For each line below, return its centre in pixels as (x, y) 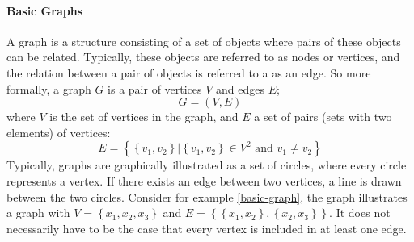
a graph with (38, 213)
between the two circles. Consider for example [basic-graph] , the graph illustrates (207, 196)
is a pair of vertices (155, 88)
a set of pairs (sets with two (323, 117)
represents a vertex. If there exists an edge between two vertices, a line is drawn (204, 180)
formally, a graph (49, 88)
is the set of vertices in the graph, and (144, 117)
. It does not (360, 213)
